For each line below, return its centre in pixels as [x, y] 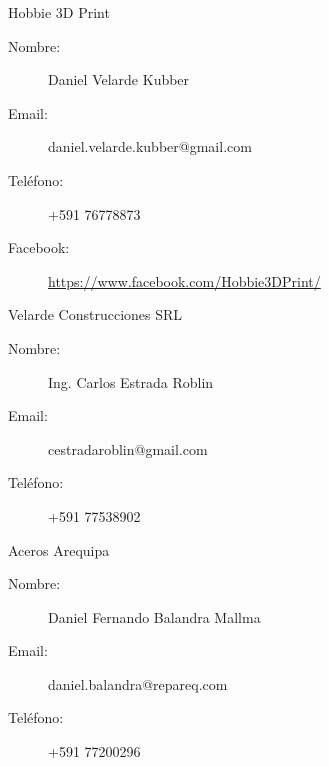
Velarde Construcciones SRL [95, 314]
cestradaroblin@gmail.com [128, 448]
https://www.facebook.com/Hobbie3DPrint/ [184, 280]
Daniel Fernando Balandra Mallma [154, 616]
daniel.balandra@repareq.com [138, 683]
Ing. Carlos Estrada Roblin [131, 381]
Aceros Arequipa [59, 549]
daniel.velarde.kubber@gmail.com [150, 146]
